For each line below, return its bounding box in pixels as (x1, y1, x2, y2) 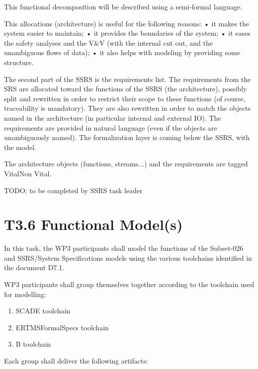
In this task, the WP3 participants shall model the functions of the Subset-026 (4, 243, 243, 253)
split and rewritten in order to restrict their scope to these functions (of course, (4, 93, 246, 103)
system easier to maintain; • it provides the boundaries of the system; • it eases (4, 28, 251, 38)
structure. (4, 57, 34, 67)
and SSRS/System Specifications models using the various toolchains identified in (4, 252, 252, 263)
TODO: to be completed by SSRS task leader (4, 185, 143, 195)
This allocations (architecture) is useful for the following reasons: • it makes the (4, 18, 250, 28)
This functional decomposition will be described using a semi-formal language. (4, 1, 243, 11)
